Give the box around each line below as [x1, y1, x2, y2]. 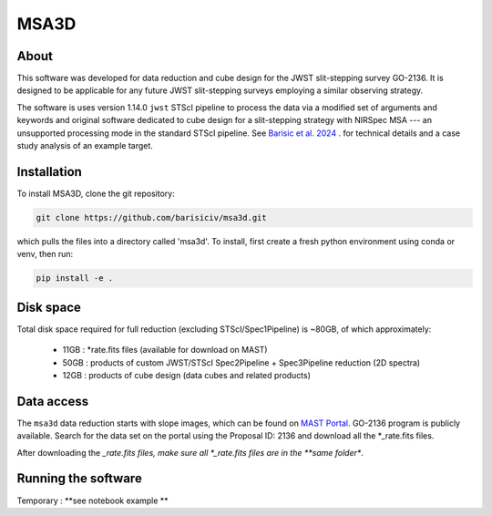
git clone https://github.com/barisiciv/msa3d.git [36, 212, 268, 222]
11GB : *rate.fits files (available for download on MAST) [62, 345, 268, 356]
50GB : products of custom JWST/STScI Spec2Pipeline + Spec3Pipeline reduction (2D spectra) [62, 356, 421, 368]
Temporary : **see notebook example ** [16, 495, 169, 506]
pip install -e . [36, 273, 114, 284]
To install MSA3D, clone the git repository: [16, 188, 175, 199]
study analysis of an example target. [16, 140, 154, 151]
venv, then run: [16, 249, 74, 260]
